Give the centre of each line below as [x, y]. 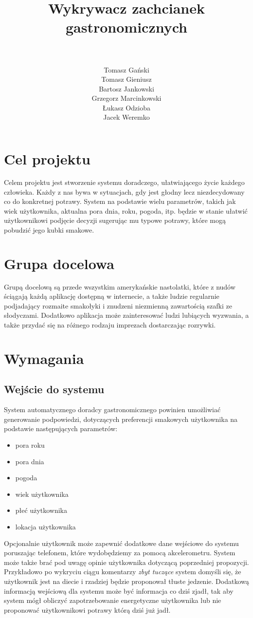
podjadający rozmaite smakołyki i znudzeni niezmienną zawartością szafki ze [118, 305]
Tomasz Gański [126, 69]
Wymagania [44, 358]
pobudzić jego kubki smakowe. [49, 229]
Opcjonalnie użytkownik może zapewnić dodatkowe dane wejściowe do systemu [121, 543]
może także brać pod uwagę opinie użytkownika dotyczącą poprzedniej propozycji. [126, 562]
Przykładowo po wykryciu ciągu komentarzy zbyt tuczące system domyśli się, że [123, 572]
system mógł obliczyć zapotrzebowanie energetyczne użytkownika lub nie [113, 600]
